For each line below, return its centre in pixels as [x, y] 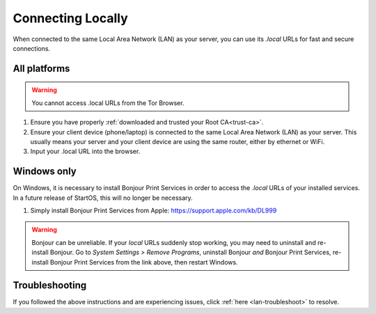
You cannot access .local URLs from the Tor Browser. [108, 103]
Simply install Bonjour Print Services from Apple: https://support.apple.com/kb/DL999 [154, 210]
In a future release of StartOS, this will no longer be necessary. [103, 198]
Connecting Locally [70, 18]
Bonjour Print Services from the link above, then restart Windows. [144, 262]
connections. [32, 48]
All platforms [41, 69]
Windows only [45, 172]
